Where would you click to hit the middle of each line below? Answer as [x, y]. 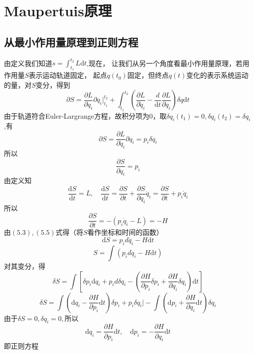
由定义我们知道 [28, 63]
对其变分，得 [25, 266]
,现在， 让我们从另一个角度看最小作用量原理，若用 [168, 63]
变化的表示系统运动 [217, 75]
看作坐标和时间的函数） [125, 232]
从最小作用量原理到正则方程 [71, 42]
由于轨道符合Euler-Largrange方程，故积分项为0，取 [85, 115]
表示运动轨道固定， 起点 [68, 75]
